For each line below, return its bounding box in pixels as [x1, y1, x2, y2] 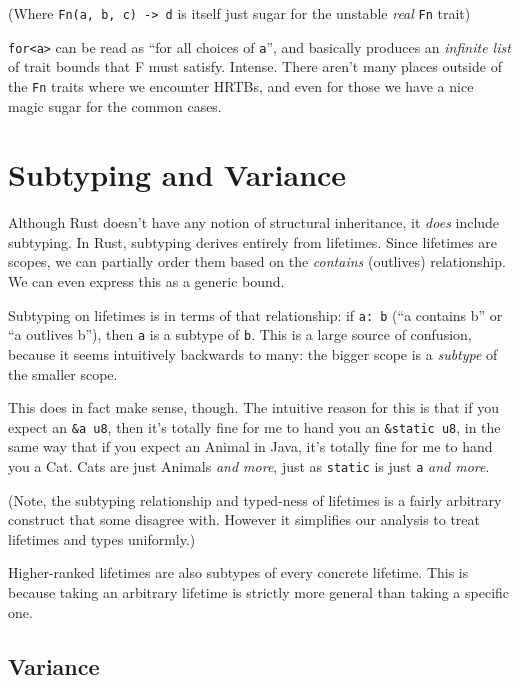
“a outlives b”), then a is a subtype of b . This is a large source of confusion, [8, 324, 472, 345]
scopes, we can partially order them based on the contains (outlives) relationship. [8, 251, 506, 272]
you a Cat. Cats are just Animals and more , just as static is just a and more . [8, 456, 490, 476]
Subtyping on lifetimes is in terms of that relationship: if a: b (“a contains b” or [8, 304, 503, 325]
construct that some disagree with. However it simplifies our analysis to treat [8, 509, 481, 530]
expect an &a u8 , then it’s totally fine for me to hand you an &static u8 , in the [8, 416, 501, 437]
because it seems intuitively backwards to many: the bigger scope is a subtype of [8, 343, 498, 364]
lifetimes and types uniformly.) [8, 528, 196, 549]
